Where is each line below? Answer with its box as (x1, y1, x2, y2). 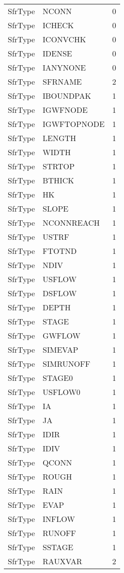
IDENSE (43, 48, 72, 59)
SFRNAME (43, 76, 82, 87)
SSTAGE (43, 541, 74, 553)
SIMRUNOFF (43, 358, 91, 369)
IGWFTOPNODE (43, 118, 105, 129)
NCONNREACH (43, 217, 100, 228)
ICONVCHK (43, 34, 86, 45)
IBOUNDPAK (43, 90, 91, 101)
